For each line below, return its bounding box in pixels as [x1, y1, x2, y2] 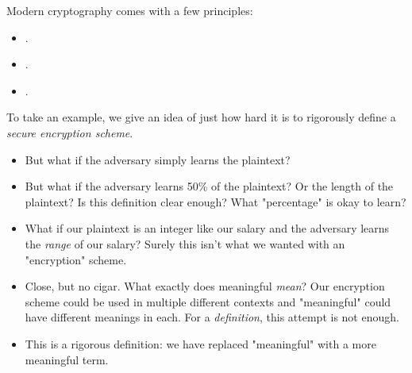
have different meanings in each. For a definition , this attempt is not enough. [25, 309, 399, 325]
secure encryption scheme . [6, 124, 133, 140]
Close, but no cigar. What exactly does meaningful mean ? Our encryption [25, 278, 385, 294]
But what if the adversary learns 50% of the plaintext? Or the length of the [25, 178, 394, 194]
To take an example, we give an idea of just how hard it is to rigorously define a [6, 109, 396, 125]
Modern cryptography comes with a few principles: [6, 2, 253, 18]
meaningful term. [25, 351, 109, 367]
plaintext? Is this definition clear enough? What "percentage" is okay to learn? [25, 193, 406, 210]
